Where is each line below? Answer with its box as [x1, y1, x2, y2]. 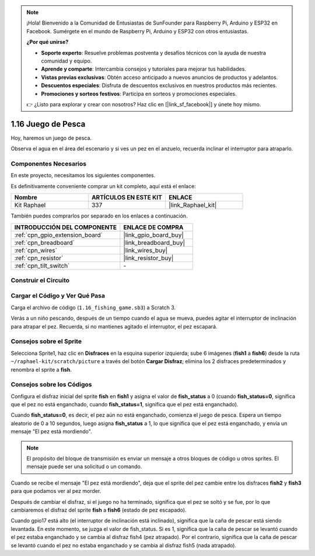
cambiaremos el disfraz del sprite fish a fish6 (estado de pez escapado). [10, 506, 187, 513]
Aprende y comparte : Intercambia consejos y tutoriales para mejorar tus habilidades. [41, 65, 246, 72]
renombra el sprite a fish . [10, 366, 72, 373]
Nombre [14, 194, 38, 202]
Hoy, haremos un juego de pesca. [10, 134, 92, 141]
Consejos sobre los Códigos [10, 381, 93, 389]
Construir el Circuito [10, 276, 70, 284]
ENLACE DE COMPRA [123, 223, 184, 231]
